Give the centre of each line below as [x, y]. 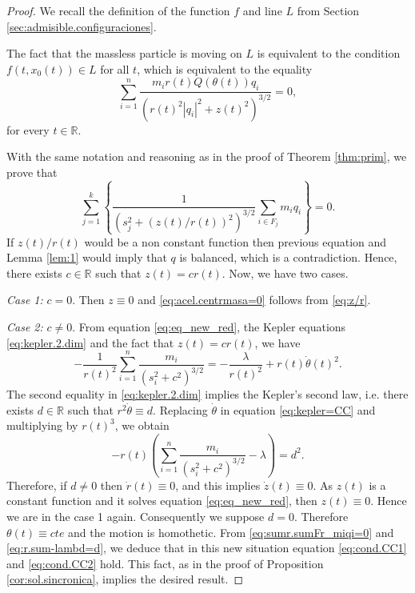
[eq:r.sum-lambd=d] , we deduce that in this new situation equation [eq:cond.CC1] [207, 548]
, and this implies [218, 485]
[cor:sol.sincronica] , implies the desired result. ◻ [125, 579]
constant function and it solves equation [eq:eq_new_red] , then [162, 501]
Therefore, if [37, 485]
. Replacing [180, 409]
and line [262, 10]
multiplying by [42, 425]
